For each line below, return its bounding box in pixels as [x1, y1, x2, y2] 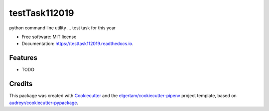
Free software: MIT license [21, 34, 77, 40]
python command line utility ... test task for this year [9, 25, 116, 31]
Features [9, 54, 37, 62]
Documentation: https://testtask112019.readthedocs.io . [21, 41, 134, 47]
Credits [9, 80, 33, 88]
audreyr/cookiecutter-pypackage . [9, 100, 79, 106]
